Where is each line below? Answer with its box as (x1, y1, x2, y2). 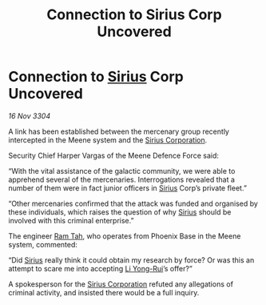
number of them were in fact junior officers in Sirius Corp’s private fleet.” (8, 183, 248, 193)
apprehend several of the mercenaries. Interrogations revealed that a (8, 175, 236, 184)
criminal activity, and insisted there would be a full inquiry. (8, 287, 200, 297)
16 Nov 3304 (8, 110, 50, 121)
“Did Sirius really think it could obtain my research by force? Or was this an (8, 255, 255, 265)
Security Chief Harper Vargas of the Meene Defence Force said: (8, 150, 220, 160)
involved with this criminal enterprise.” (8, 215, 134, 225)
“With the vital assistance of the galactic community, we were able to (8, 166, 236, 175)
